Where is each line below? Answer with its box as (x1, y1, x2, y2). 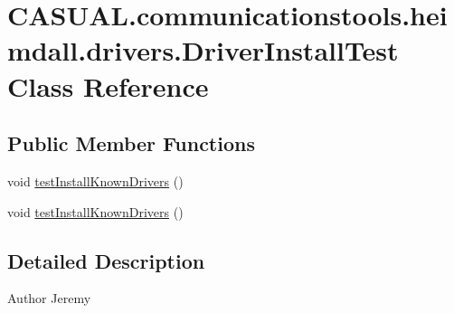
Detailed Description (7, 246, 205, 274)
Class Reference (7, 67, 209, 104)
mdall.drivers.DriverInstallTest (7, 32, 399, 69)
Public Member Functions (7, 129, 255, 157)
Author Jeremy (7, 289, 91, 308)
